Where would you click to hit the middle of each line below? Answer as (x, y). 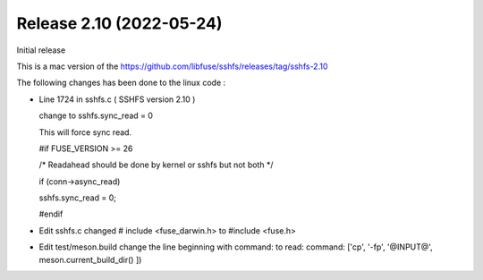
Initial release (41, 50)
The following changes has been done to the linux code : (121, 83)
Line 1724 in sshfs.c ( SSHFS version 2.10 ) (117, 99)
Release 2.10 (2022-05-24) (119, 23)
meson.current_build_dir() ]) (90, 259)
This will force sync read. (85, 132)
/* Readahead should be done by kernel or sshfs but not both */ (156, 165)
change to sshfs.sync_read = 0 (96, 115)
